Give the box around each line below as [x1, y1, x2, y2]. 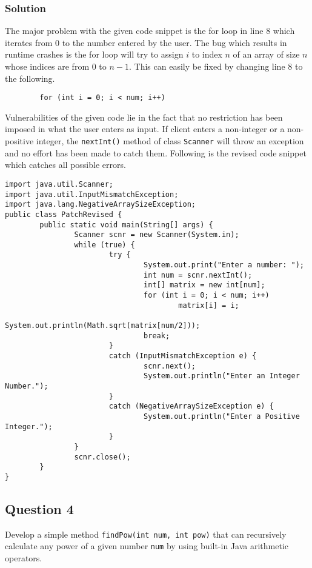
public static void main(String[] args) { [39, 220, 213, 229]
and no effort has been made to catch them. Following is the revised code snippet [5, 146, 307, 159]
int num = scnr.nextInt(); [144, 270, 253, 279]
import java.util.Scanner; [5, 179, 113, 189]
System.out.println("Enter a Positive [144, 412, 300, 421]
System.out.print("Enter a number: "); [144, 261, 304, 270]
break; [144, 331, 170, 340]
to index [191, 48, 222, 61]
